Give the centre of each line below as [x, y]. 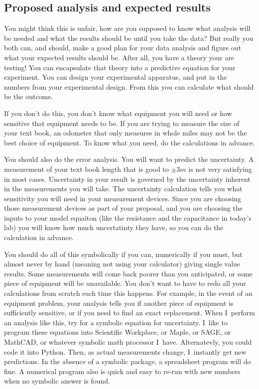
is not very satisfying [220, 169]
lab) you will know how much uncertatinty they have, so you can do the [114, 227]
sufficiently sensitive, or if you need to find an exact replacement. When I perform [129, 313]
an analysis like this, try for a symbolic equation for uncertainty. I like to [116, 322]
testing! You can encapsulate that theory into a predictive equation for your [120, 67]
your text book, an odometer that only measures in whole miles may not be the [126, 133]
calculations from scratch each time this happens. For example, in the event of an [128, 293]
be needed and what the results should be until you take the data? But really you [129, 38]
